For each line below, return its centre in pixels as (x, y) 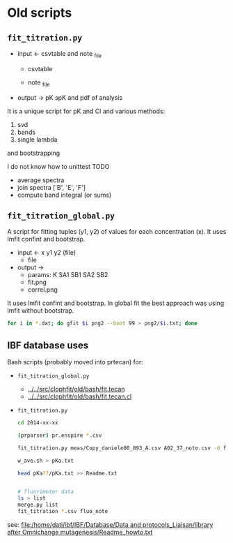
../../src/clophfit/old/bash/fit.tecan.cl (80, 396)
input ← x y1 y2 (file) (47, 253)
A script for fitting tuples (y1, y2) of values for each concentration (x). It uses (117, 232)
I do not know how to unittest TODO (58, 166)
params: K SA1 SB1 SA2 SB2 (68, 275)
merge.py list (38, 505)
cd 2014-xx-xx (38, 423)
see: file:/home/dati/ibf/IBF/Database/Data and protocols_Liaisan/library (110, 524)
